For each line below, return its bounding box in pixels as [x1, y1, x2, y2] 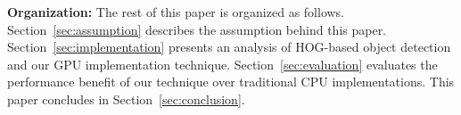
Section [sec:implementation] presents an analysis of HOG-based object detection [7, 37, 451, 56]
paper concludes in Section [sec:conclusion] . [7, 89, 245, 108]
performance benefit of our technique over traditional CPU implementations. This [7, 72, 455, 91]
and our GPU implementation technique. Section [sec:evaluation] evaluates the [7, 54, 438, 73]
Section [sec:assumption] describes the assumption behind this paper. [7, 20, 387, 38]
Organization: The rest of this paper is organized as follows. [7, 3, 345, 21]
